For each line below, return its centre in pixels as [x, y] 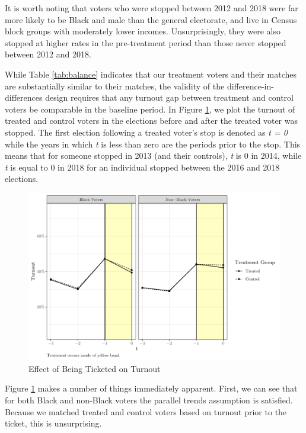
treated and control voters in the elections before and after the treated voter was [151, 121]
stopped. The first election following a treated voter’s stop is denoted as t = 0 [146, 132]
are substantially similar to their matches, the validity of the [115, 86]
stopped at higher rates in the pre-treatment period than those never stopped [146, 42]
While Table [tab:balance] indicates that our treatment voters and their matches [151, 74]
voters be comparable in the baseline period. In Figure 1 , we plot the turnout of [150, 109]
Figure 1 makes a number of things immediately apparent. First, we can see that [151, 388]
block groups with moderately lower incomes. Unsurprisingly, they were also [143, 31]
